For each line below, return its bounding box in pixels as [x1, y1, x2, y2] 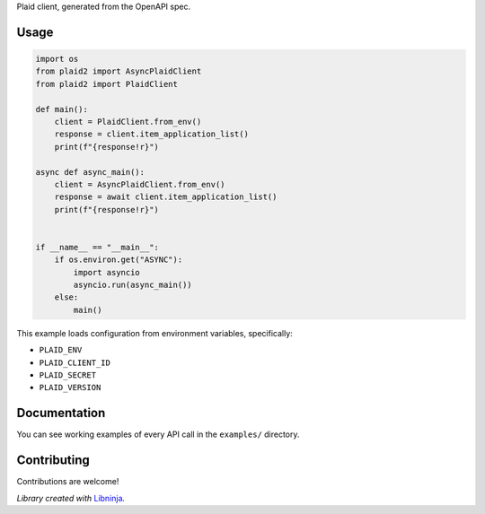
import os [35, 54, 79, 64]
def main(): [35, 104, 89, 114]
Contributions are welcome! [16, 476, 119, 487]
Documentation [16, 405, 106, 421]
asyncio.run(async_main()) [73, 280, 192, 291]
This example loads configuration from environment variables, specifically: [16, 327, 294, 338]
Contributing [16, 453, 90, 468]
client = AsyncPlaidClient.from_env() [54, 179, 225, 189]
